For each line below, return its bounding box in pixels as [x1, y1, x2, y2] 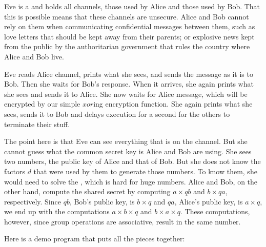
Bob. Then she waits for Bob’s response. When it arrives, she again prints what [4, 78, 254, 89]
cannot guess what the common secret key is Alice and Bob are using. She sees [4, 146, 252, 156]
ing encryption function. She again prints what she [93, 98, 253, 109]
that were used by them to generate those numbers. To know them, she [33, 166, 257, 176]
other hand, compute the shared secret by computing [4, 186, 171, 197]
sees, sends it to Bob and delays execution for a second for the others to [4, 108, 230, 119]
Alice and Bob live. [4, 51, 64, 61]
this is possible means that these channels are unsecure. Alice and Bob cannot [4, 11, 249, 22]
